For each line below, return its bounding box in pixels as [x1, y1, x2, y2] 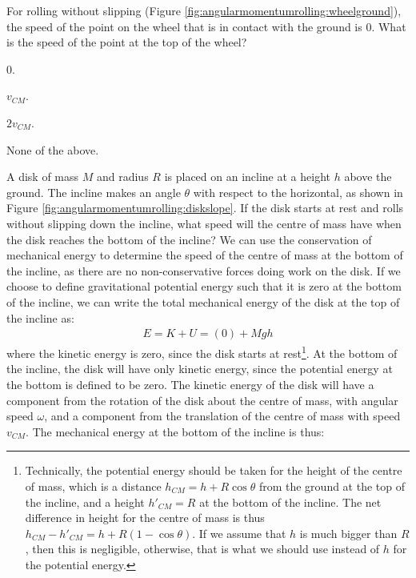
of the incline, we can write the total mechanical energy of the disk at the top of [6, 293, 400, 310]
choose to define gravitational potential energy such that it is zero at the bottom [6, 278, 402, 295]
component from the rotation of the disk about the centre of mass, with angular [6, 391, 398, 408]
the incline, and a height [25, 493, 145, 510]
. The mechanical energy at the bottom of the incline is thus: [26, 423, 325, 440]
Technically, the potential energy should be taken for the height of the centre [25, 462, 402, 479]
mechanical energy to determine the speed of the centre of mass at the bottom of [6, 247, 403, 263]
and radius [96, 168, 149, 185]
